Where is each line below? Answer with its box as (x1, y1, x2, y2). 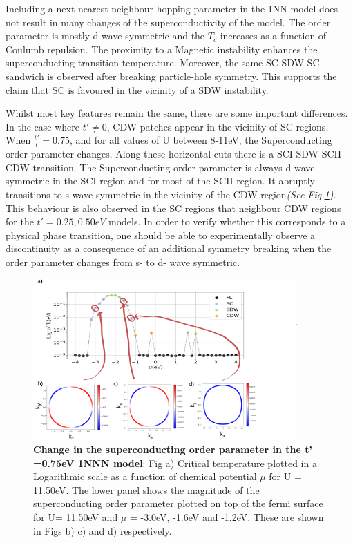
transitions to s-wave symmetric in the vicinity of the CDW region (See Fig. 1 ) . (6, 187, 336, 201)
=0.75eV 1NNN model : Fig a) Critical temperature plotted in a (33, 455, 317, 470)
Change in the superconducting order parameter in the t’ (33, 441, 312, 456)
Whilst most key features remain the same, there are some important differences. (6, 106, 348, 120)
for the (6, 214, 34, 229)
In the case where (6, 119, 80, 133)
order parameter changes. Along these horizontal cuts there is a (6, 146, 274, 161)
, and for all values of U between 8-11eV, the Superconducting (70, 133, 332, 147)
